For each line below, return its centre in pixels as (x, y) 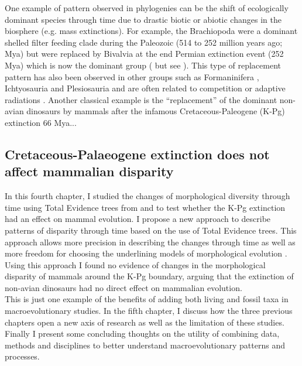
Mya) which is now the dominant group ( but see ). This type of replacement (143, 65)
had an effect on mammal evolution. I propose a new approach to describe (138, 219)
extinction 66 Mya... (41, 122)
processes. (22, 356)
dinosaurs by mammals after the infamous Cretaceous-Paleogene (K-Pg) (156, 111)
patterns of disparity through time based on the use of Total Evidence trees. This (151, 230)
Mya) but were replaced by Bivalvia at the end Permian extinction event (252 (144, 54)
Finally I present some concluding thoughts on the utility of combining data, (142, 333)
